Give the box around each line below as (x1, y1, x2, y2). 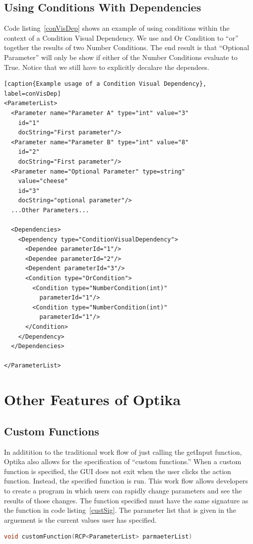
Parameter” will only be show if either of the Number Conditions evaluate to (4, 52, 238, 62)
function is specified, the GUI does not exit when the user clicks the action (4, 466, 231, 476)
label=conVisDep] (4, 90, 61, 97)
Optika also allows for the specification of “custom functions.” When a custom (4, 456, 242, 467)
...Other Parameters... (11, 206, 89, 214)
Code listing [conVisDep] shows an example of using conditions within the (4, 23, 230, 33)
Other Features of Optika (4, 389, 181, 410)
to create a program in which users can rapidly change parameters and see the (4, 485, 242, 495)
